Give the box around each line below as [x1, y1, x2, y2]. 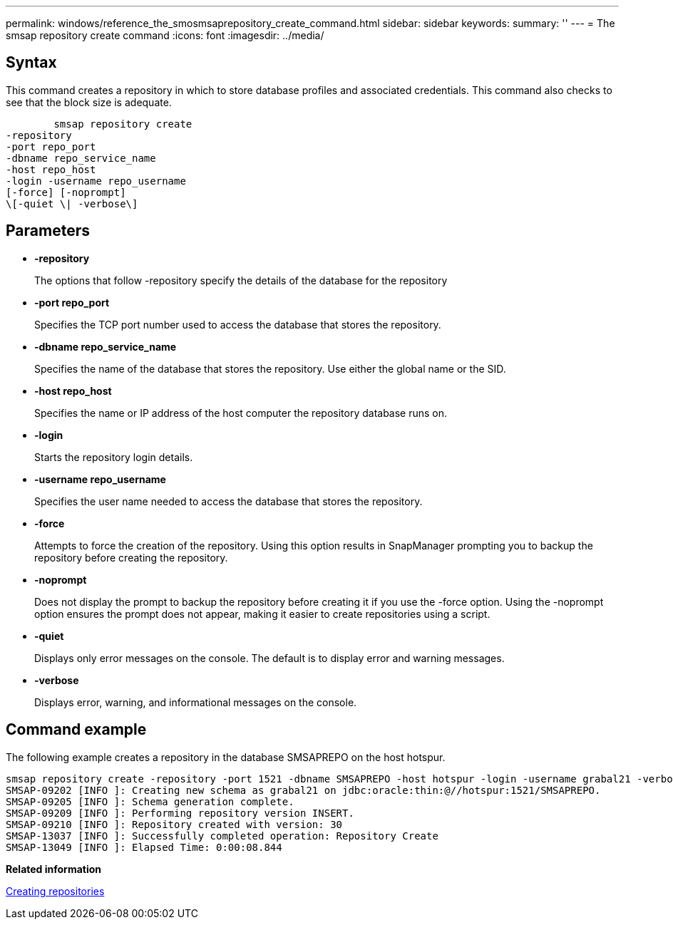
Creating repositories [6, 884, 105, 897]
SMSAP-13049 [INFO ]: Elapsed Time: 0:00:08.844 [6, 841, 282, 853]
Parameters [6, 222, 90, 240]
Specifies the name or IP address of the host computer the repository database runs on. [34, 406, 448, 419]
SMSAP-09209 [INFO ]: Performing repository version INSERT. [6, 807, 354, 819]
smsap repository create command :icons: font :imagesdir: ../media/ [6, 29, 324, 41]
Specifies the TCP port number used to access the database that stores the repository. [34, 318, 441, 331]
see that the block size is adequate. [6, 95, 172, 108]
